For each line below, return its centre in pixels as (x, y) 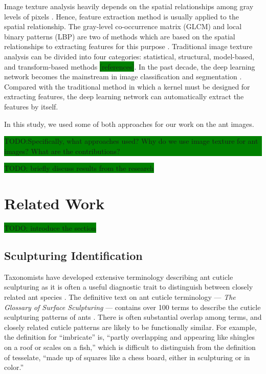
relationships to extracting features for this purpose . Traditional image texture (128, 46)
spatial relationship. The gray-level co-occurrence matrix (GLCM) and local (123, 26)
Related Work (54, 203)
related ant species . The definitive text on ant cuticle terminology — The (120, 297)
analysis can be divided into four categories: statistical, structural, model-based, (129, 56)
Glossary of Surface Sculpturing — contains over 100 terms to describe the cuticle (132, 307)
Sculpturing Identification (73, 256)
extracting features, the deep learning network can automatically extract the (124, 96)
